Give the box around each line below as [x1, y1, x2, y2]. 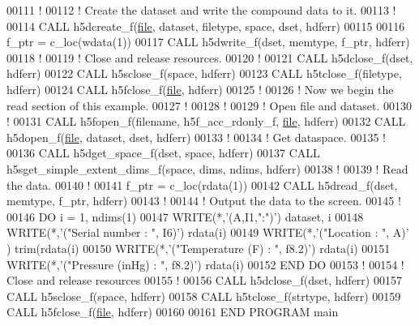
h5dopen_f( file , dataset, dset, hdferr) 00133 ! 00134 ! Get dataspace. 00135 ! [6, 128, 386, 145]
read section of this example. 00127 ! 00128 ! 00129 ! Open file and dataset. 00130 [6, 97, 413, 114]
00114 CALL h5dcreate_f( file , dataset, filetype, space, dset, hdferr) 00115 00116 [6, 17, 405, 34]
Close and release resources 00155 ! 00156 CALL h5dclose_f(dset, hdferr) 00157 [6, 272, 402, 289]
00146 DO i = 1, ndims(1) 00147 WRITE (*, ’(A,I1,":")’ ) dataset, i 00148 [6, 208, 364, 225]
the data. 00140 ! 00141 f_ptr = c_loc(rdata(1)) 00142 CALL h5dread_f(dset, [6, 176, 398, 193]
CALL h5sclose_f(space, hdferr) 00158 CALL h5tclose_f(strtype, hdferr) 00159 [6, 287, 401, 304]
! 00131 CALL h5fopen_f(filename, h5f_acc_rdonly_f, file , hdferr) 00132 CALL [6, 113, 406, 130]
